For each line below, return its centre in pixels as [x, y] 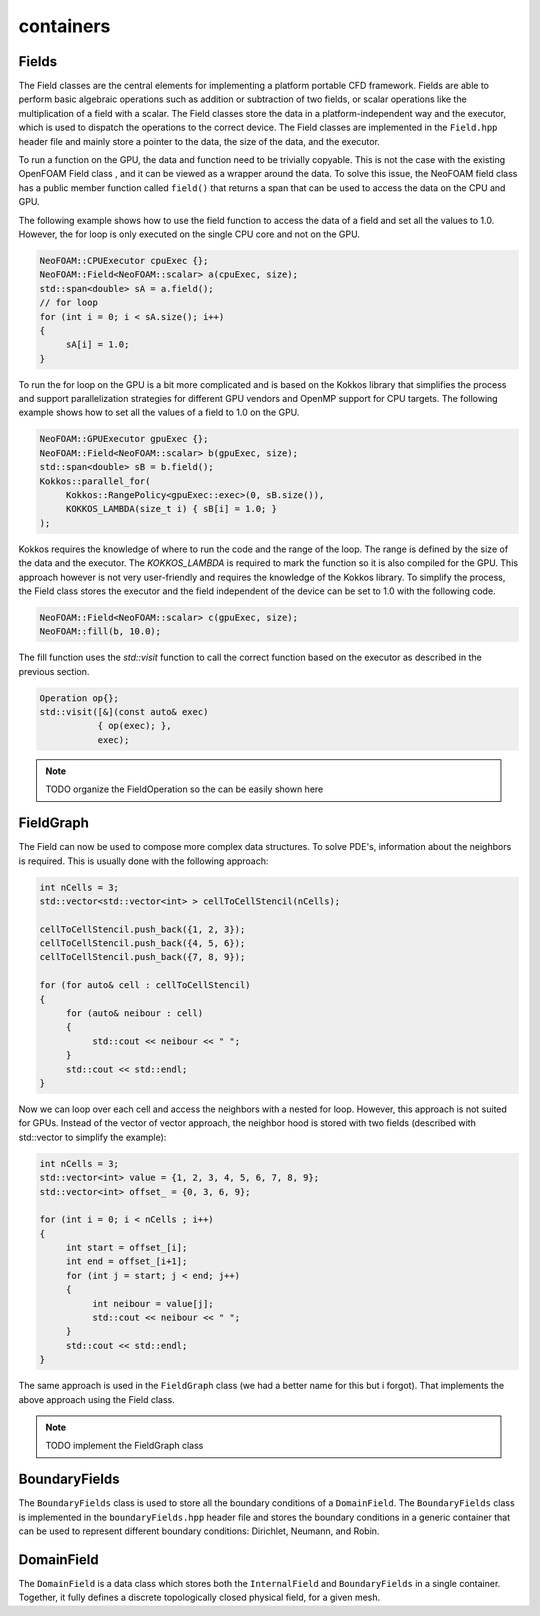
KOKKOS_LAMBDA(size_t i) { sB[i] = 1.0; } [171, 509]
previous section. [54, 671]
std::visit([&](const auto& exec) [124, 712]
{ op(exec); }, [134, 726]
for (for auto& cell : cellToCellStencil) [145, 985]
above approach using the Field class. [96, 1399]
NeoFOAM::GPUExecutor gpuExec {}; [124, 439]
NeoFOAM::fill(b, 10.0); [100, 631]
